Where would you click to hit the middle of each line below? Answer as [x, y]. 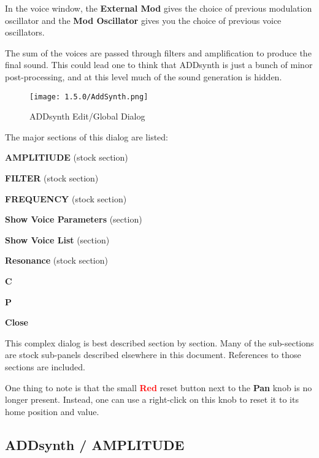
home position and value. [52, 411]
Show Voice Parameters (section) [74, 219]
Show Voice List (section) [57, 239]
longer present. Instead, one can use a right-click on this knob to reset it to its [152, 399]
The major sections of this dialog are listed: [86, 136]
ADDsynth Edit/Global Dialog [87, 116]
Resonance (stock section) [56, 260]
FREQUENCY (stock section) [66, 198]
